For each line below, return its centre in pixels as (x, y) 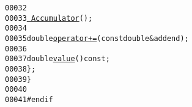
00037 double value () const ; (57, 59)
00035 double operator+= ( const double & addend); (97, 38)
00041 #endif (29, 99)
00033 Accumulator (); (49, 18)
